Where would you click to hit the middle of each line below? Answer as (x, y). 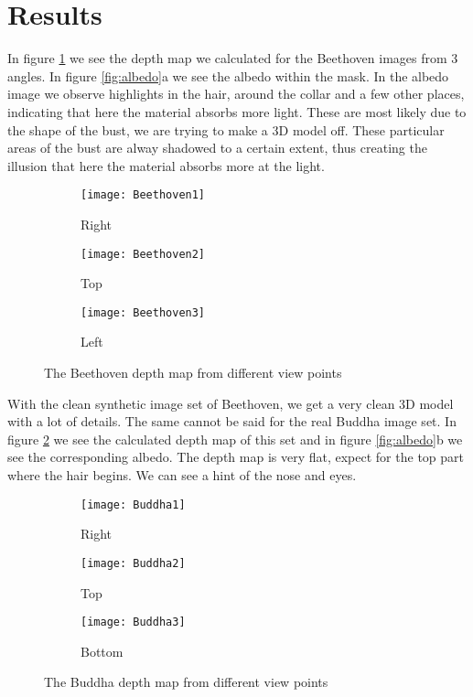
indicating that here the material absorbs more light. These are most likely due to (237, 111)
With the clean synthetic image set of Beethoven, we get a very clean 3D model (231, 403)
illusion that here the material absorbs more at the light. (166, 165)
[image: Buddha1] (133, 504)
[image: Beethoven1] (143, 195)
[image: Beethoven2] (143, 254)
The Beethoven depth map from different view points (193, 373)
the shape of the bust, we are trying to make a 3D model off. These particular (226, 129)
